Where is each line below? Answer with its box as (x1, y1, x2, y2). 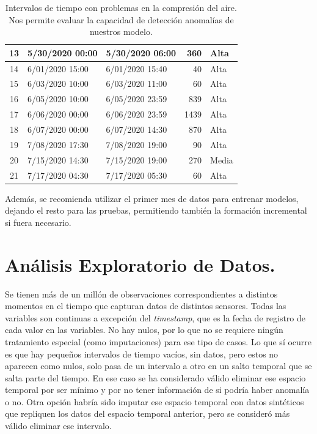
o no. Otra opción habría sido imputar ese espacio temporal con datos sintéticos (5, 395, 304, 408)
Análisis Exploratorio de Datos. (5, 252, 275, 277)
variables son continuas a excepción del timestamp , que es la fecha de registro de (5, 311, 305, 324)
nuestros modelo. (89, 25, 153, 38)
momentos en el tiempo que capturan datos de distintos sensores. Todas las (5, 299, 286, 312)
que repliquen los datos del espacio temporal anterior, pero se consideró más (5, 407, 290, 420)
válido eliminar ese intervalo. (5, 419, 112, 432)
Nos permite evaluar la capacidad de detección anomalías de (9, 13, 234, 26)
